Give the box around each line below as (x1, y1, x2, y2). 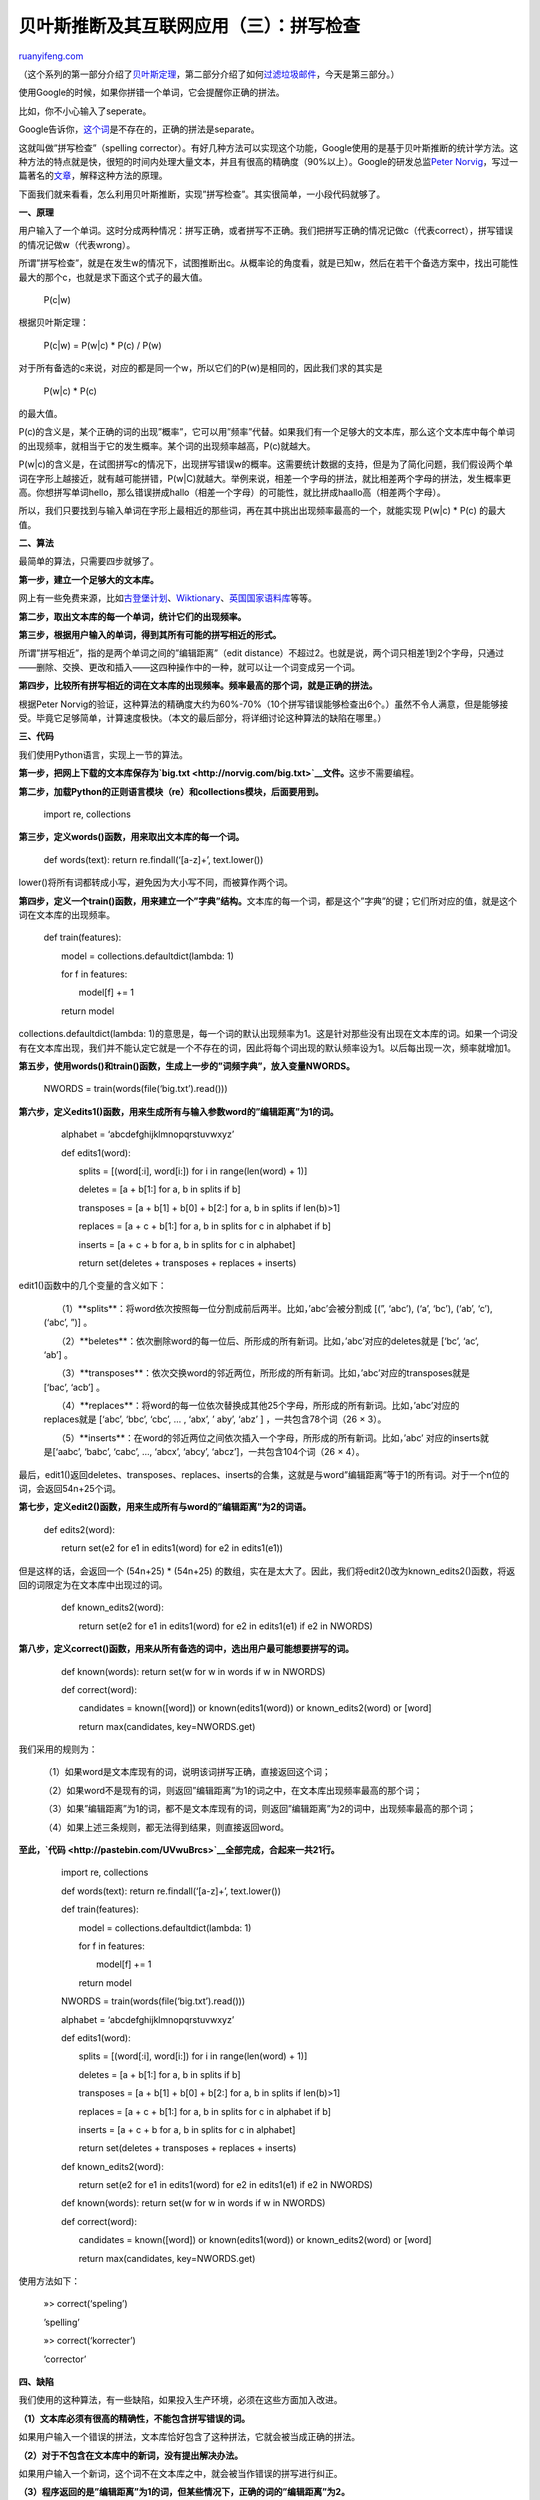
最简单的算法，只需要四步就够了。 (18, 555, 159, 567)
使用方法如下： (18, 2275, 80, 2287)
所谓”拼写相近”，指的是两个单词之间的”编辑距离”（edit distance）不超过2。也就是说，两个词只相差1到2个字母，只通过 (18, 647, 505, 659)
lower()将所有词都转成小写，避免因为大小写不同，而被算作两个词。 (18, 876, 294, 889)
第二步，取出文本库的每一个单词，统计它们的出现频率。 (18, 610, 247, 622)
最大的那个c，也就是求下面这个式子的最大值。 (18, 271, 208, 283)
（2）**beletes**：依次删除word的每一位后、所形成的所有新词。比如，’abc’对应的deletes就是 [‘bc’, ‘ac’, (60, 1335, 480, 1347)
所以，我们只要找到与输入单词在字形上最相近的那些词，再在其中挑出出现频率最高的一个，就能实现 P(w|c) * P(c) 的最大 (18, 505, 506, 517)
